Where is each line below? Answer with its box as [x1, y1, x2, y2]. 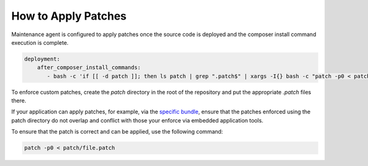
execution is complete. [11, 39, 69, 46]
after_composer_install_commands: [37, 64, 141, 71]
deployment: [24, 55, 61, 62]
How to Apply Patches [11, 9, 127, 23]
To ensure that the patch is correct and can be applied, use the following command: [11, 128, 223, 135]
